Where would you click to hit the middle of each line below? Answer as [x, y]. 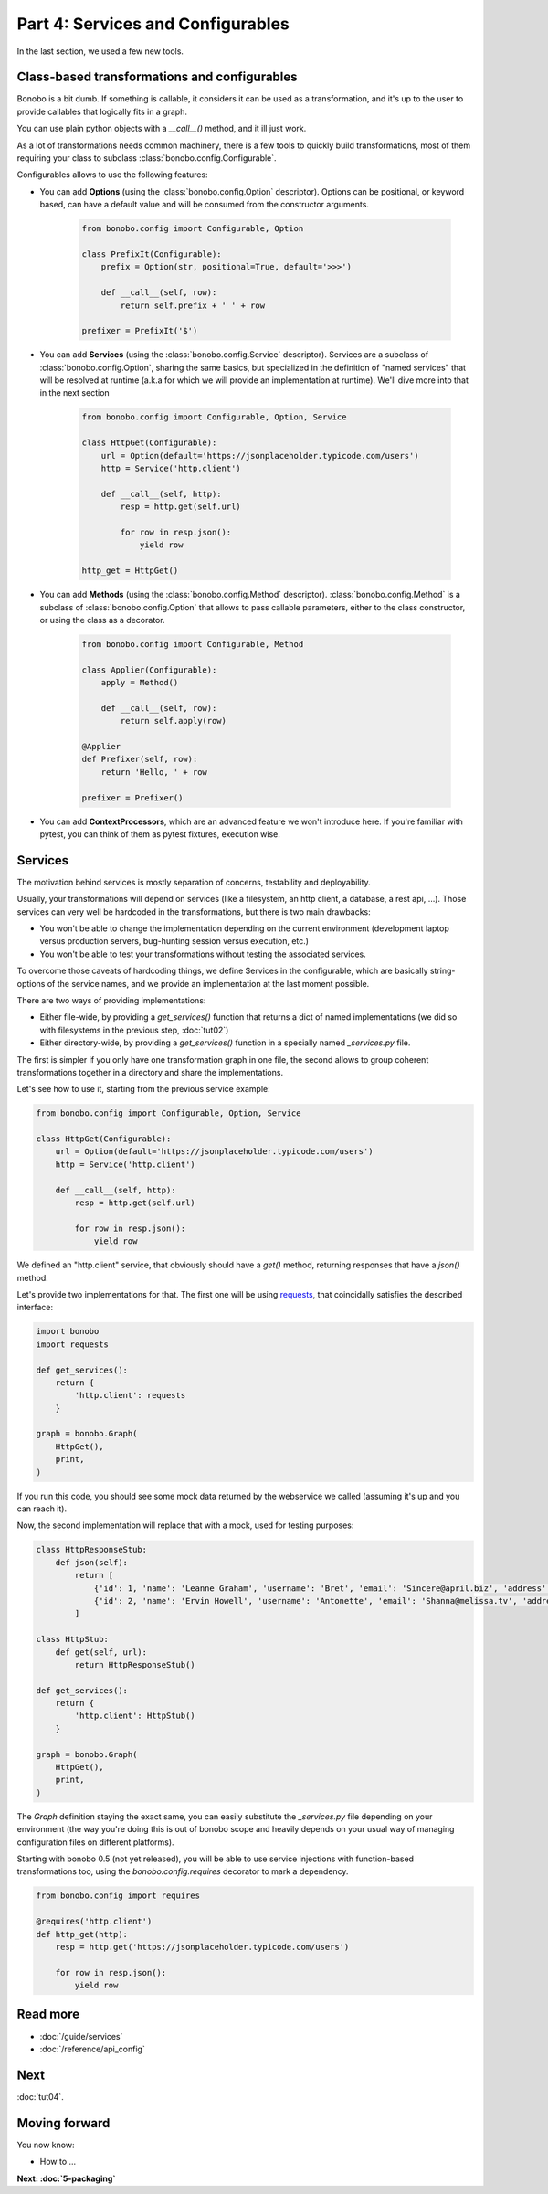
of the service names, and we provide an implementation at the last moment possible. [208, 983]
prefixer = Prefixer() [132, 798]
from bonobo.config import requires [118, 1896]
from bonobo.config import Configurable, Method [193, 644]
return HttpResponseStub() [135, 1664]
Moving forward [63, 2123]
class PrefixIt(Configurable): [152, 254]
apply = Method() [140, 683]
